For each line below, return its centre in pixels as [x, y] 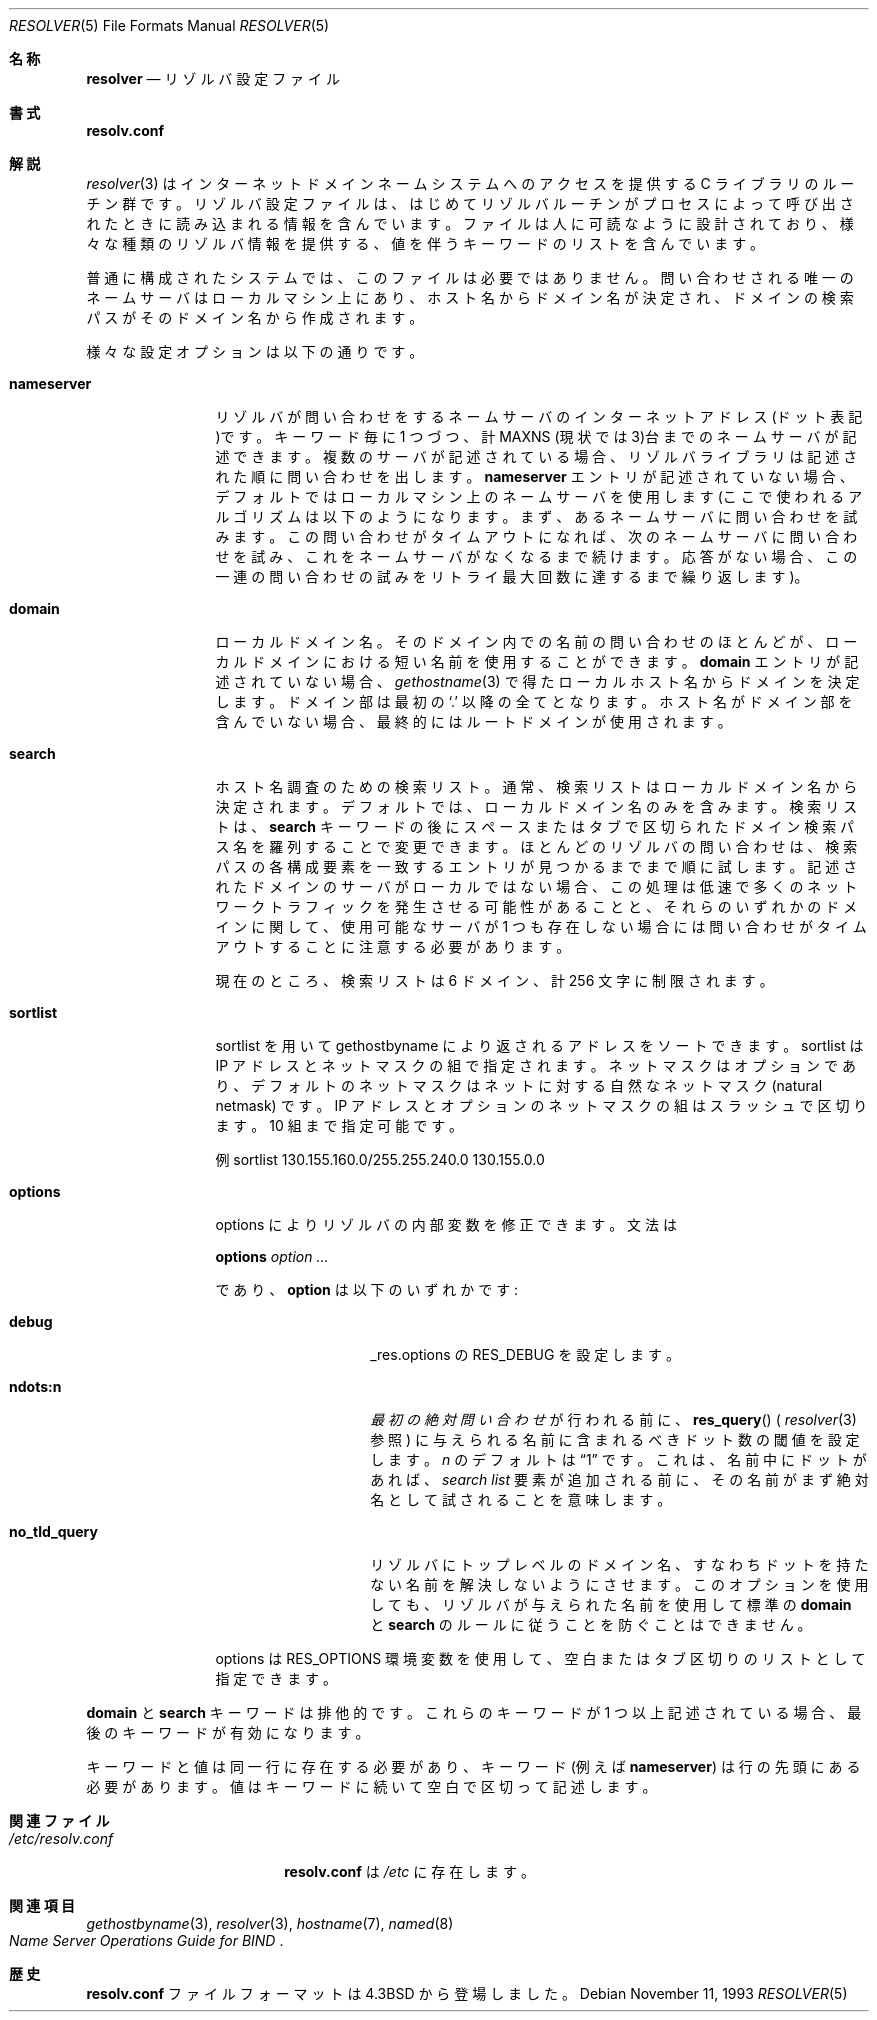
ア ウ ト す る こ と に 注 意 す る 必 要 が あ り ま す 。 [393, 946]
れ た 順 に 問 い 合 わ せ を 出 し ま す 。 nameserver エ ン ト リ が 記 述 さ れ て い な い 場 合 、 [534, 476]
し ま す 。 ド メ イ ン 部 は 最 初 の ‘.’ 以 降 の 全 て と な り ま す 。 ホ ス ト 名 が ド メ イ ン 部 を [534, 701]
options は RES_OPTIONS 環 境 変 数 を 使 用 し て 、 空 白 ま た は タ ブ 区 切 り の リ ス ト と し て [540, 1658]
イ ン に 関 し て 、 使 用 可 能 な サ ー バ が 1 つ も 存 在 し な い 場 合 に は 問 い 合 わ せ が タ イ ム [541, 926]
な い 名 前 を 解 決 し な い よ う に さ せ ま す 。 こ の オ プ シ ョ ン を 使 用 [619, 1584]
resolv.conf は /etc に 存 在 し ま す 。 [409, 1871]
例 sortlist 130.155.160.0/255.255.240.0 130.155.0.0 [380, 1159]
